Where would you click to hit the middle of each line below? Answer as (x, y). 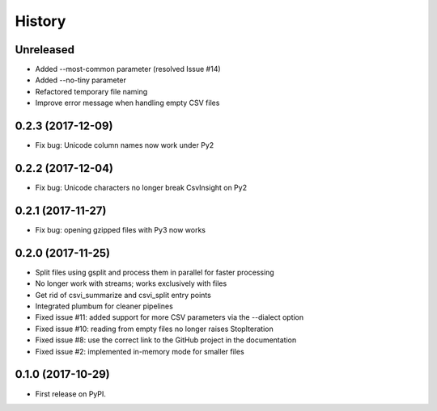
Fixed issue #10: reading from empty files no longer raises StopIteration (155, 329)
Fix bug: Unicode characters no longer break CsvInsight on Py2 (141, 188)
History (40, 21)
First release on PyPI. (71, 394)
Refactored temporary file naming (91, 91)
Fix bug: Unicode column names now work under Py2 (125, 145)
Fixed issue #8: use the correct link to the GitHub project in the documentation (166, 340)
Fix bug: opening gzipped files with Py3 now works (121, 229)
